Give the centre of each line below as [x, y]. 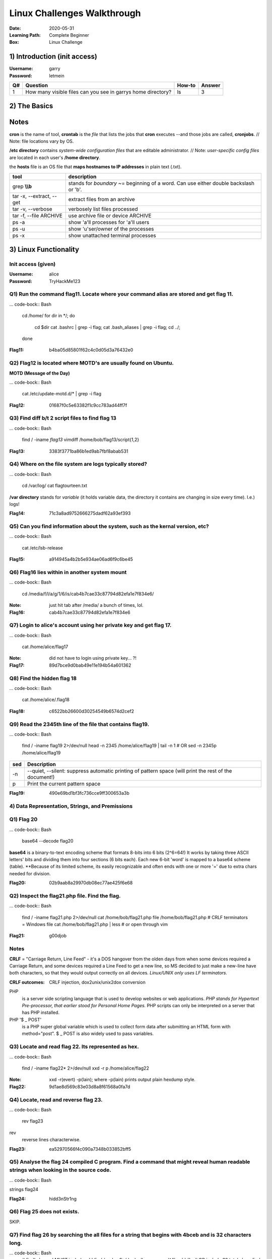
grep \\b [22, 186]
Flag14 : [17, 513]
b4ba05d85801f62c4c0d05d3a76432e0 [91, 350]
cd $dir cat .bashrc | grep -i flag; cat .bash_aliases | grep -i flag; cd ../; [108, 327]
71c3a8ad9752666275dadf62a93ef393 [90, 513]
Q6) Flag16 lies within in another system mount [68, 572]
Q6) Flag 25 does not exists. [44, 1212]
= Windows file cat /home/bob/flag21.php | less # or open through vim [95, 925]
